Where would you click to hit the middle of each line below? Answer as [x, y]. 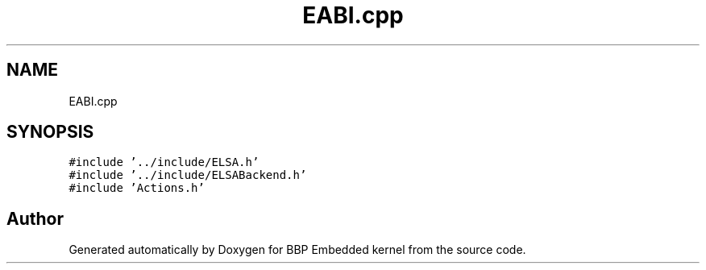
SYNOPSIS [50, 132]
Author [35, 218]
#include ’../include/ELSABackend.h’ [188, 175]
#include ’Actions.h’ [137, 188]
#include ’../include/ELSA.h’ [164, 162]
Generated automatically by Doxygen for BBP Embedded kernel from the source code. [297, 250]
